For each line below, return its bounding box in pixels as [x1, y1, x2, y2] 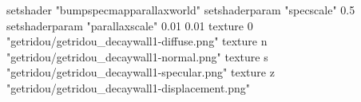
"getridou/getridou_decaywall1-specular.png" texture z [6, 64, 275, 80]
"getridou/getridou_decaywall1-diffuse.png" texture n [6, 33, 268, 49]
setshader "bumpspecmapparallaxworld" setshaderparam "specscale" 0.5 [6, 2, 355, 18]
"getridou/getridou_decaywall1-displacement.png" [6, 79, 251, 96]
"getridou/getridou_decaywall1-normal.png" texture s [6, 48, 268, 65]
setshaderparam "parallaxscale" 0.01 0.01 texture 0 [6, 17, 253, 33]
